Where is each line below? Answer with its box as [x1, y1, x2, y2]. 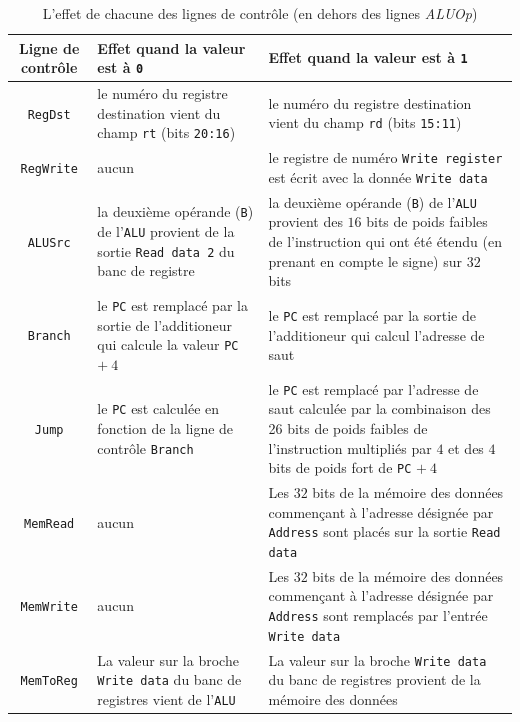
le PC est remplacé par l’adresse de [268, 378, 479, 399]
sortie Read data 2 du [97, 240, 235, 261]
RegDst [27, 107, 71, 122]
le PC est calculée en [97, 398, 220, 419]
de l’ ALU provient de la [97, 221, 235, 242]
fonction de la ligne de [97, 418, 234, 439]
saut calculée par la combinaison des [268, 398, 491, 419]
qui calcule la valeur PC [97, 334, 239, 355]
